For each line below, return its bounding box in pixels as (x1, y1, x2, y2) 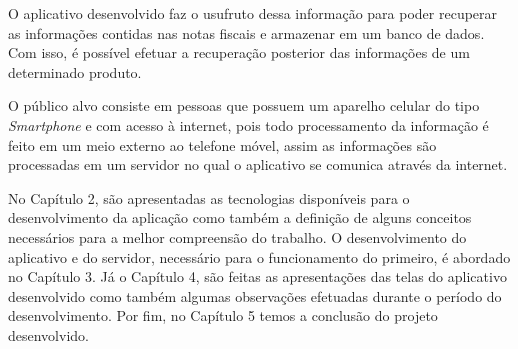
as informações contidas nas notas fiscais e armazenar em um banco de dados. (8, 22, 485, 43)
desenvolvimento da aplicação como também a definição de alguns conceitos (8, 207, 472, 228)
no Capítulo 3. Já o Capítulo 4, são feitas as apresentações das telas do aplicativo (8, 266, 507, 287)
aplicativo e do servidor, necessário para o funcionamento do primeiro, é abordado (8, 246, 511, 267)
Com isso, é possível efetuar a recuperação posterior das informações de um (8, 42, 470, 63)
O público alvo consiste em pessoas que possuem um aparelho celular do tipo (8, 95, 480, 116)
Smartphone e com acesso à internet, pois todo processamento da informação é (8, 114, 489, 135)
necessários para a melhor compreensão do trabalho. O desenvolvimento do (8, 226, 467, 247)
